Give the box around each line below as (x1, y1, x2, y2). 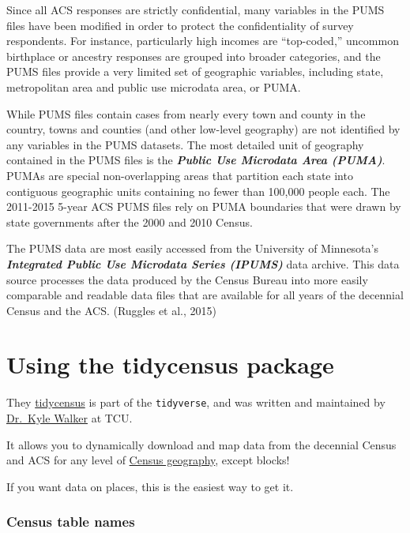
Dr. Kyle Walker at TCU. (6, 410, 133, 426)
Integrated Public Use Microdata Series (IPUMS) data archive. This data (6, 255, 400, 272)
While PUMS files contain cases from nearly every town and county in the (6, 105, 366, 122)
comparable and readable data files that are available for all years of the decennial (6, 287, 404, 303)
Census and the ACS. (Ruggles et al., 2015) (6, 302, 217, 318)
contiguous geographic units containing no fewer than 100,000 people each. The (6, 182, 390, 199)
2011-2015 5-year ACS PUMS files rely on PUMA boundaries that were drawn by (6, 198, 401, 215)
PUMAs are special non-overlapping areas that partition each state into (6, 167, 353, 183)
